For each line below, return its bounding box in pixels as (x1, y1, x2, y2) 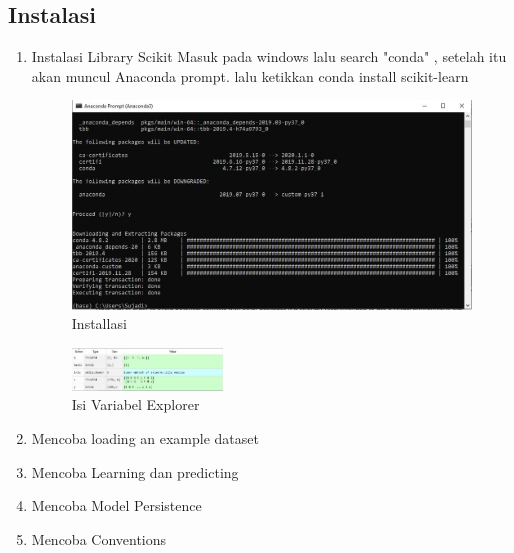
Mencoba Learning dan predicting (31, 461, 239, 482)
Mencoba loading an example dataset (31, 427, 259, 448)
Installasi (71, 313, 127, 334)
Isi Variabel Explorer (71, 394, 200, 415)
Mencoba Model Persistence (31, 495, 202, 516)
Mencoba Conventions (31, 528, 167, 549)
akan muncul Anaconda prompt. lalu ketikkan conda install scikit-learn (31, 65, 469, 86)
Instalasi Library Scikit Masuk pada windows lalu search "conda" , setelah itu (31, 46, 507, 67)
